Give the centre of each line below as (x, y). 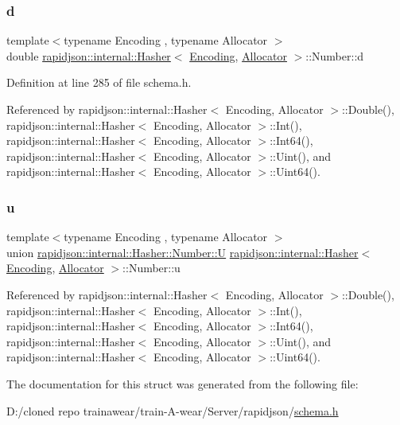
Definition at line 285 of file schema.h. (99, 82)
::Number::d (335, 55)
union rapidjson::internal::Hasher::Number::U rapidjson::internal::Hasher (183, 252)
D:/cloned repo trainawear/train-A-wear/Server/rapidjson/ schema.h (173, 410)
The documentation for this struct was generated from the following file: (183, 383)
